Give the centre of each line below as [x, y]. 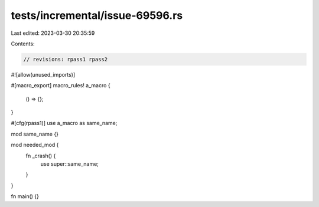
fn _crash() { [41, 156]
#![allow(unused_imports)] [43, 74]
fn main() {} [25, 196]
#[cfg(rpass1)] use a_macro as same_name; [64, 123]
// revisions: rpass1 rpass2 [66, 59]
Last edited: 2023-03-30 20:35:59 [53, 33]
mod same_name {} [35, 134]
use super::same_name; [69, 164]
